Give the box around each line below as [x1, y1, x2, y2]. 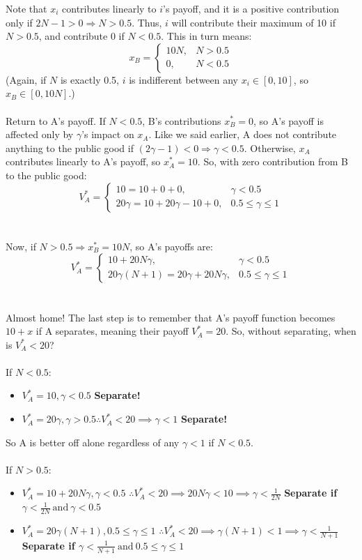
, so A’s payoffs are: [129, 239, 213, 253]
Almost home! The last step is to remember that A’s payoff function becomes [6, 310, 336, 324]
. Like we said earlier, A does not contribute [148, 127, 337, 142]
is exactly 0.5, [60, 72, 119, 86]
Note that [6, 1, 47, 15]
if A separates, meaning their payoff [36, 324, 189, 338]
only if [6, 15, 33, 29]
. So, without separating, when [226, 324, 356, 338]
